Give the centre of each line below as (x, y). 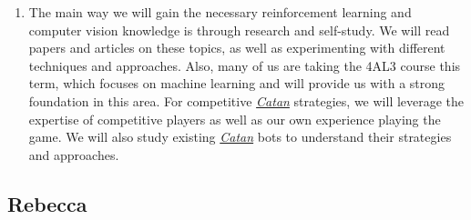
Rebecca (47, 203)
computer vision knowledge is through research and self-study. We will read (239, 30)
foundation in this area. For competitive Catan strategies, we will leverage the (246, 100)
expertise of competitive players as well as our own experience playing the (235, 119)
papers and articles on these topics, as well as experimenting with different (237, 48)
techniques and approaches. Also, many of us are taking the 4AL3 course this (245, 65)
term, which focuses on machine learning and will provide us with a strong (237, 83)
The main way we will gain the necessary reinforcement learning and (220, 12)
